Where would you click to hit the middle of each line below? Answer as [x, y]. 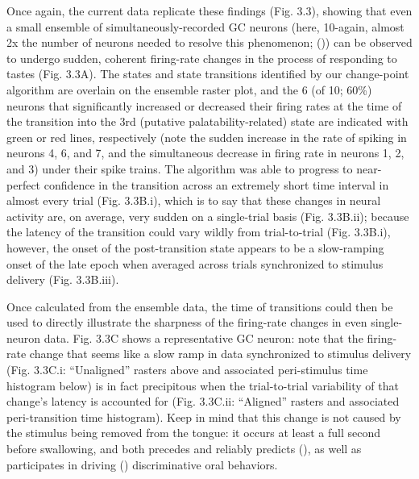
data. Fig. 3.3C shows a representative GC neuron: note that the [203, 337]
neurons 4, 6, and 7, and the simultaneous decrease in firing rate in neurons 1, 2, [205, 153]
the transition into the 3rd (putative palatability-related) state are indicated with [207, 121]
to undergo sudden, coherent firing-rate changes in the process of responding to [202, 58]
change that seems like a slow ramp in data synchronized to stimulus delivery [220, 354]
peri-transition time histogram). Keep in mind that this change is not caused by [204, 417]
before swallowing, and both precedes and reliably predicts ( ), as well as [184, 449]
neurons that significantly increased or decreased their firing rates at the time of [204, 105]
